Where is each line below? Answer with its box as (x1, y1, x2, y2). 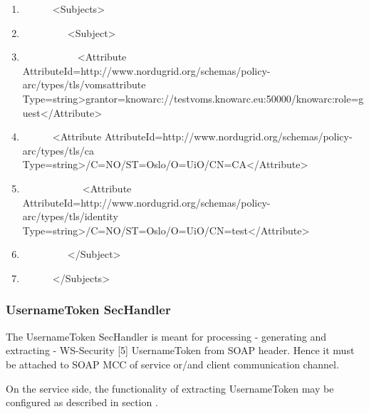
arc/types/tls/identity (22, 209, 118, 224)
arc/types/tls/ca (22, 143, 94, 157)
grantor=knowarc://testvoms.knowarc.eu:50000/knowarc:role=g (85, 90, 364, 105)
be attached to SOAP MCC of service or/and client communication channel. (6, 356, 339, 371)
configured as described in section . (6, 395, 158, 410)
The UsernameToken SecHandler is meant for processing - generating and (6, 328, 327, 343)
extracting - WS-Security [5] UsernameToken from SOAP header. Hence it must (6, 343, 355, 358)
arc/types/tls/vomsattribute (22, 77, 146, 92)
